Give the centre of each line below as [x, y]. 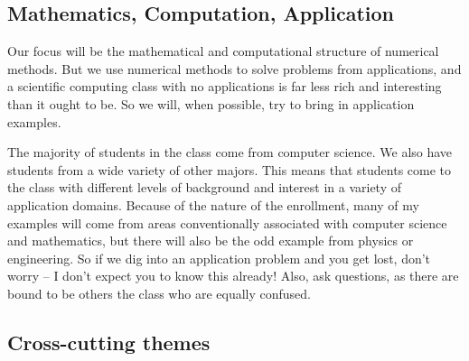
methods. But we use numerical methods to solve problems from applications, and [234, 68]
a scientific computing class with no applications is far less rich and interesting [225, 86]
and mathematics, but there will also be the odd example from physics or [211, 241]
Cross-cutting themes [109, 342]
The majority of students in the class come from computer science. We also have [230, 152]
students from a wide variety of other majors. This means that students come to [230, 169]
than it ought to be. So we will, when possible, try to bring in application [211, 103]
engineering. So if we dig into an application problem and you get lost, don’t [219, 258]
